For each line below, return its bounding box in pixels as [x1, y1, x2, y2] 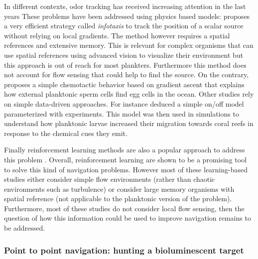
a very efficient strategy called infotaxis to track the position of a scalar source [4, 20, 244, 31]
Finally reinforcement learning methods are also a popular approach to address [4, 144, 245, 155]
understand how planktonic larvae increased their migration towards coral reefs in [4, 118, 254, 129]
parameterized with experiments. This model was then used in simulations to [4, 108, 239, 119]
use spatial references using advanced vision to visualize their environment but [4, 49, 244, 60]
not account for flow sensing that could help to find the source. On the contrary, [4, 69, 249, 80]
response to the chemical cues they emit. [4, 128, 128, 138]
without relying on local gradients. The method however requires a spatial [4, 30, 230, 40]
